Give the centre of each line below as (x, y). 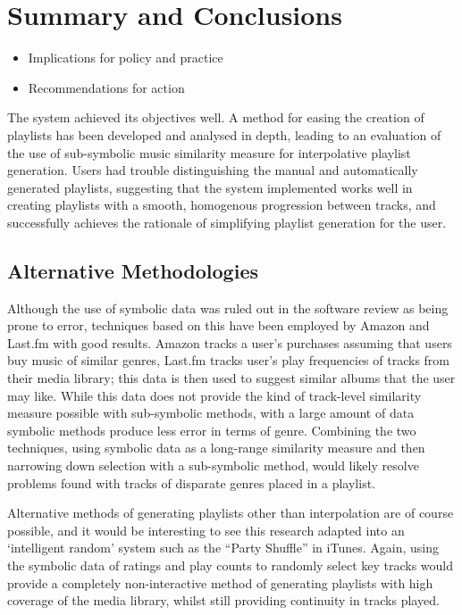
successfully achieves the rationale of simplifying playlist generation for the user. (227, 222)
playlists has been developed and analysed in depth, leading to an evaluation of (224, 134)
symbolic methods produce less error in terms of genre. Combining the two (212, 430)
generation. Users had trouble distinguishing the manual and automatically (213, 170)
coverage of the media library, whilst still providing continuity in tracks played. (223, 600)
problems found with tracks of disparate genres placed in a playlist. (192, 482)
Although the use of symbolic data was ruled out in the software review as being (228, 307)
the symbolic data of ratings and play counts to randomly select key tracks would (231, 565)
